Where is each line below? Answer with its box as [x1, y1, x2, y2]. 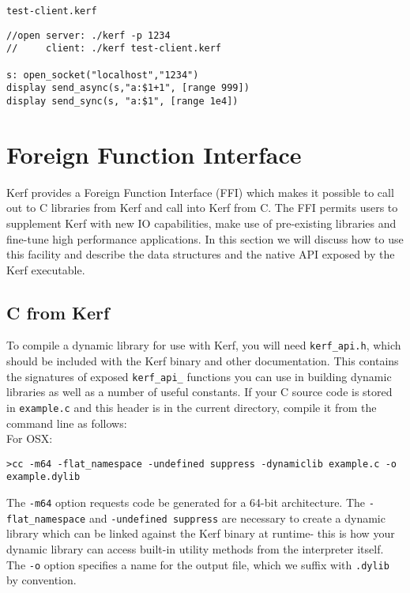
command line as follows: [6, 414, 127, 431]
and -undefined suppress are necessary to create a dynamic [88, 509, 386, 526]
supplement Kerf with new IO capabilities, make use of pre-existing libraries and [6, 214, 397, 231]
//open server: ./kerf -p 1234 [6, 29, 171, 41]
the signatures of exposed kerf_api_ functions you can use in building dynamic [6, 368, 392, 384]
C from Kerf [6, 300, 110, 324]
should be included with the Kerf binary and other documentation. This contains [6, 353, 399, 369]
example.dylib [6, 471, 81, 483]
